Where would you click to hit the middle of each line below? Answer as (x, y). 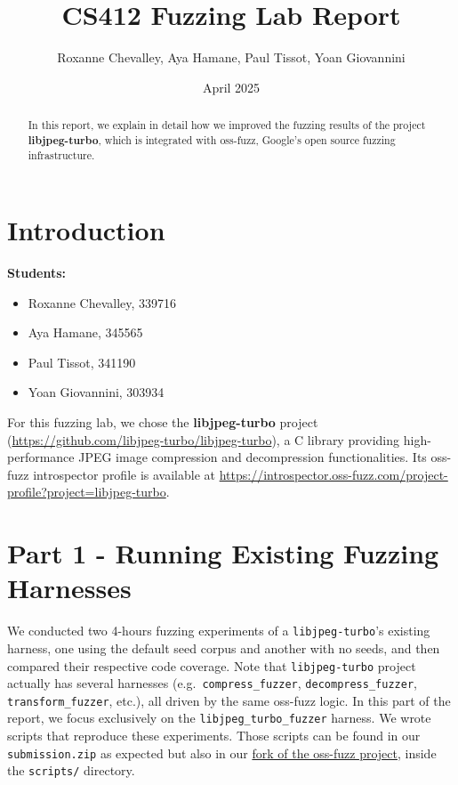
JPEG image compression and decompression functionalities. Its (253, 457)
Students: (37, 273)
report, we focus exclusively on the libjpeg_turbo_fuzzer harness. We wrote (219, 718)
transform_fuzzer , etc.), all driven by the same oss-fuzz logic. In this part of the (229, 700)
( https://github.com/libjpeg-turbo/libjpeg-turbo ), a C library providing (204, 439)
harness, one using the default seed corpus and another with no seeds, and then (224, 647)
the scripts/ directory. (71, 770)
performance (41, 457)
